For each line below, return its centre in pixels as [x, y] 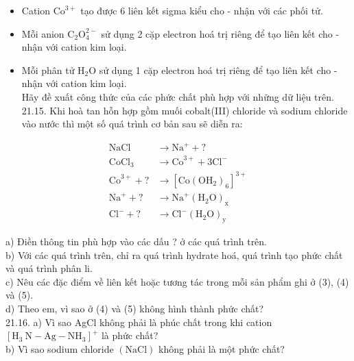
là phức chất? [130, 335]
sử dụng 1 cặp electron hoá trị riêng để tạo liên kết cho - [218, 70]
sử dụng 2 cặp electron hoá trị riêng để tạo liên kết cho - [220, 33]
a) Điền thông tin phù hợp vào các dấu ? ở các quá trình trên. [137, 241]
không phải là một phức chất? [222, 348]
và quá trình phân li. [49, 268]
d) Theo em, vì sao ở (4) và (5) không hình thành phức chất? [135, 308]
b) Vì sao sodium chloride [60, 348]
